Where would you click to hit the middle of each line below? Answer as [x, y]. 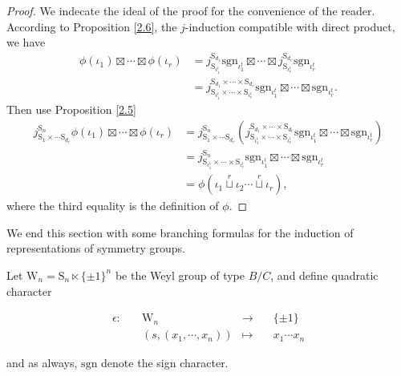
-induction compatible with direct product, [290, 26]
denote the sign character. [165, 363]
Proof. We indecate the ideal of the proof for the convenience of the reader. [191, 10]
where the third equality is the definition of [113, 206]
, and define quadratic [324, 275]
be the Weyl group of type [180, 275]
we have [26, 42]
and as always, [42, 363]
